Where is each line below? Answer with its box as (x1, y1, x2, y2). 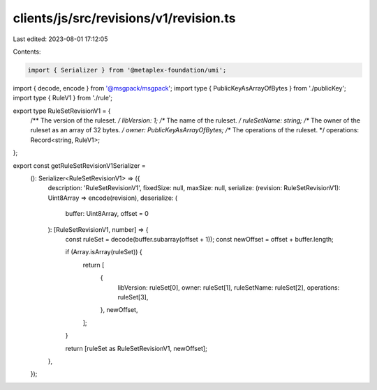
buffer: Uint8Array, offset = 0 (65, 210, 149, 218)
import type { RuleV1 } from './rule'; (13, 94, 113, 102)
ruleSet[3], (117, 292, 149, 301)
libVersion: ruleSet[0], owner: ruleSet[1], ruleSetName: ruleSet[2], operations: (117, 283, 340, 292)
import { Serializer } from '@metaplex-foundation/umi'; (27, 66, 227, 74)
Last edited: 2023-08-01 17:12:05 (13, 35, 108, 43)
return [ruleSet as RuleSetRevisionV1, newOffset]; (65, 344, 207, 352)
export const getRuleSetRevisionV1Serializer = (13, 161, 146, 170)
